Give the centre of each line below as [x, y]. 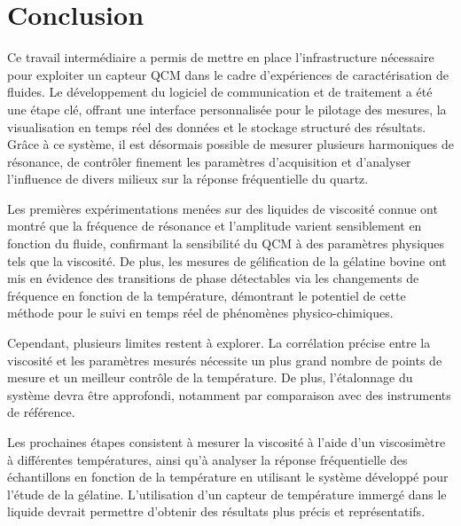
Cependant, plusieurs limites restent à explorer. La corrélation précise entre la [219, 343]
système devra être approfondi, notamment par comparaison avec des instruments [229, 394]
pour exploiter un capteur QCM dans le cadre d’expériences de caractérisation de [228, 74]
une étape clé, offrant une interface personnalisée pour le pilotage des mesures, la [227, 109]
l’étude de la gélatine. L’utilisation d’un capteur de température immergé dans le [227, 494]
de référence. [41, 412]
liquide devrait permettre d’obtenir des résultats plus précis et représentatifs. [216, 511]
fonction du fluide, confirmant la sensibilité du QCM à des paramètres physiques [226, 243]
